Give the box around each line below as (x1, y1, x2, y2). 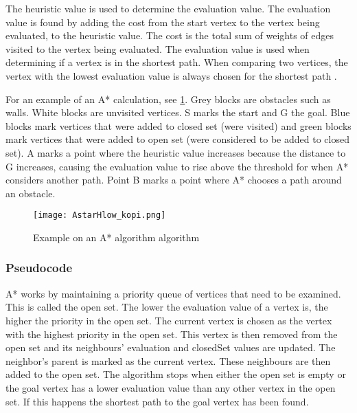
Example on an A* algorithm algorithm (33, 230, 200, 244)
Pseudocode (5, 259, 73, 276)
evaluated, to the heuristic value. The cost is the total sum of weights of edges (5, 28, 334, 43)
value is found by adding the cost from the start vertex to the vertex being (5, 14, 320, 29)
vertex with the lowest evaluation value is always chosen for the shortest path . (5, 68, 337, 82)
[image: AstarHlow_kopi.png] (33, 210, 166, 221)
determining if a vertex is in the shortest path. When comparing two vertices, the (5, 55, 348, 69)
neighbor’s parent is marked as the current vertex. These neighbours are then (5, 353, 331, 368)
